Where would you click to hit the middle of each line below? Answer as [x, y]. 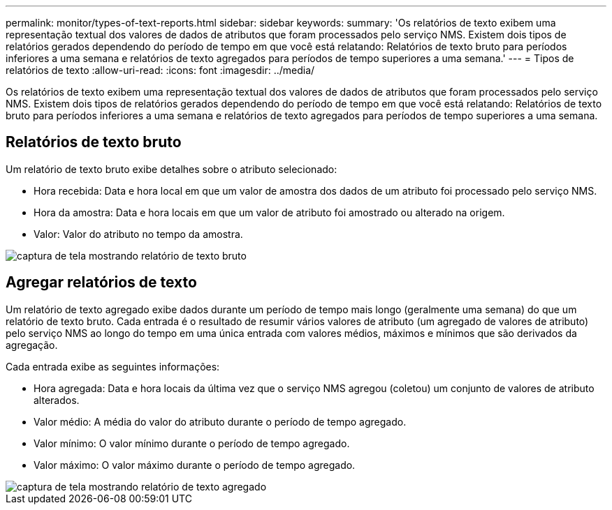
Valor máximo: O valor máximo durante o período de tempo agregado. [195, 465]
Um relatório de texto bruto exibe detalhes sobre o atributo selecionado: [172, 169]
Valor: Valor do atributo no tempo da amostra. [138, 234]
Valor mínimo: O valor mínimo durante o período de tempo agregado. [192, 443]
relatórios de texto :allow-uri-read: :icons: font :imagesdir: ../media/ [160, 70]
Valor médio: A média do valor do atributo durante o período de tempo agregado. [220, 421]
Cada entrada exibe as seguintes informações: [113, 366]
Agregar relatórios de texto [101, 283]
